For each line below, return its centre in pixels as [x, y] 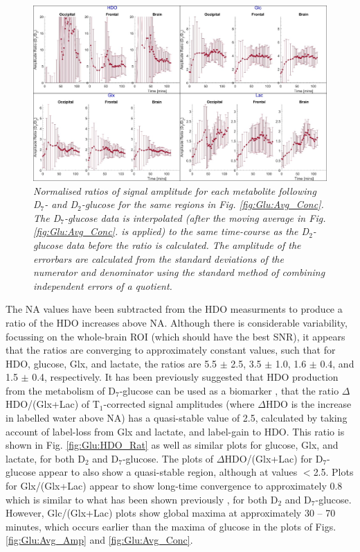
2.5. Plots [333, 472]
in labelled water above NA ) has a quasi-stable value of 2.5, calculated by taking [177, 418]
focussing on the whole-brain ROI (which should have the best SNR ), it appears [175, 336]
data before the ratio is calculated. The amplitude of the [183, 244]
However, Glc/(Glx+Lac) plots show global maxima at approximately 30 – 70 [171, 513]
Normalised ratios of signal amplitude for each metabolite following [175, 190]
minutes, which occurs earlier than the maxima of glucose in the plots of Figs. [171, 526]
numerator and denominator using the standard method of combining [179, 272]
